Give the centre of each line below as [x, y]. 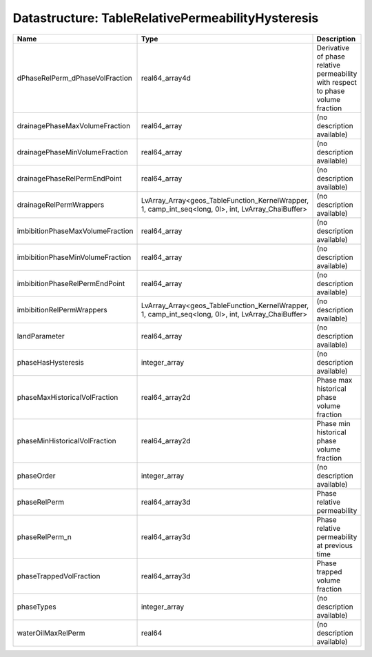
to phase [331, 91]
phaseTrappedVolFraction [59, 576]
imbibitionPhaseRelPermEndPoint [71, 283]
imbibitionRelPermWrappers [62, 310]
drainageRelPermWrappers [61, 205]
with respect [337, 82]
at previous [335, 545]
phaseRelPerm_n [44, 536]
